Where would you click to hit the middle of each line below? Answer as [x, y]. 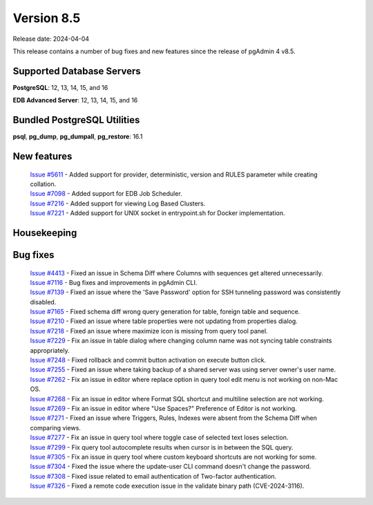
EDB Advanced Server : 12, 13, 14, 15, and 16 [75, 100]
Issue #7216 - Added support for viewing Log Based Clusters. [118, 203]
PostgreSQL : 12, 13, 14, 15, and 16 [60, 87]
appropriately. [50, 350]
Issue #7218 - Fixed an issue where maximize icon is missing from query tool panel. [149, 331]
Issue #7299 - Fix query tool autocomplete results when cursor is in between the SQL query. [162, 447]
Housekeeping [45, 233]
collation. [43, 184]
